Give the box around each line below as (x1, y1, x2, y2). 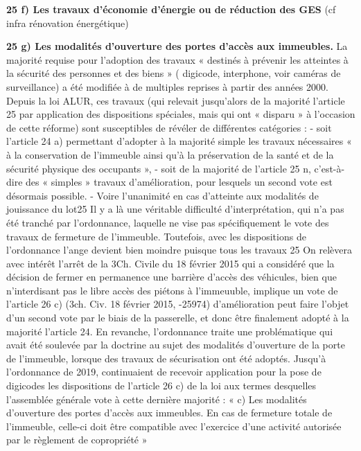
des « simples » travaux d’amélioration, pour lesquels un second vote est (26, 175, 333, 189)
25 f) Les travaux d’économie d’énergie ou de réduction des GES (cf (6, 2, 336, 16)
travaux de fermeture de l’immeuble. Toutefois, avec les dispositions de (6, 229, 306, 243)
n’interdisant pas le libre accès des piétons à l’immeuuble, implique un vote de (6, 283, 338, 297)
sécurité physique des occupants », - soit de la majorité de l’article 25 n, (6, 161, 311, 175)
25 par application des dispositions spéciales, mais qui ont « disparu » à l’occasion (6, 107, 355, 121)
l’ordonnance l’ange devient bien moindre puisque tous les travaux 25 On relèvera (6, 242, 352, 257)
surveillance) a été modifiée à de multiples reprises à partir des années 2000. (6, 79, 328, 94)
